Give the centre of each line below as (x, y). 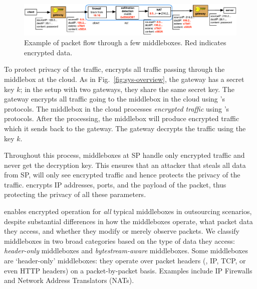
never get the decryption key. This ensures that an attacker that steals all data (125, 165)
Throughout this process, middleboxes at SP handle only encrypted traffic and (124, 155)
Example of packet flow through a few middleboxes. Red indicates (125, 42)
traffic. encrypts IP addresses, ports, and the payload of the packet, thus (115, 184)
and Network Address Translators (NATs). (69, 280)
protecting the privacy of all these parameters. (75, 194)
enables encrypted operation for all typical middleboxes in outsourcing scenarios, (128, 211)
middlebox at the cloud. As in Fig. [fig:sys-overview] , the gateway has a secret (124, 79)
